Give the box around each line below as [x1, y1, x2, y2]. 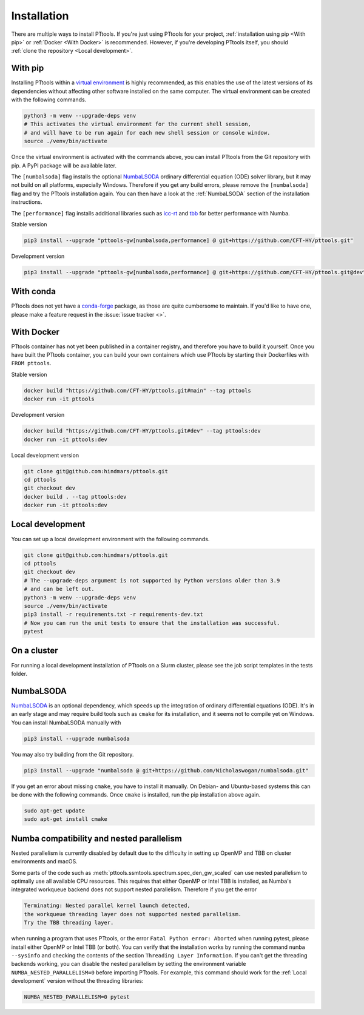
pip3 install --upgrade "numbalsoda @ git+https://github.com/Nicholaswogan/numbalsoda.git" [24, 767, 309, 774]
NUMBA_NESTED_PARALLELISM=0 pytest [24, 994, 130, 1000]
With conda [11, 286, 56, 297]
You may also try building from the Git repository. [11, 750, 134, 758]
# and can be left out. [24, 585, 95, 593]
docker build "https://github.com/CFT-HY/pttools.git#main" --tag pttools [24, 387, 252, 394]
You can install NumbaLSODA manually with [11, 719, 121, 726]
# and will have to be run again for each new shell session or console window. [24, 129, 271, 136]
